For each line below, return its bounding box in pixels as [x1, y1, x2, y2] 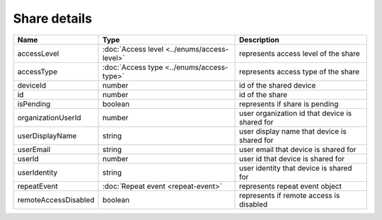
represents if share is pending [238, 99, 339, 109]
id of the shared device [238, 80, 316, 90]
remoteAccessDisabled [17, 195, 95, 204]
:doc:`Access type [102, 62, 163, 72]
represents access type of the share [238, 66, 360, 76]
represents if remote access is [238, 190, 340, 200]
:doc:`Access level [102, 44, 164, 54]
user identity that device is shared [238, 163, 352, 173]
